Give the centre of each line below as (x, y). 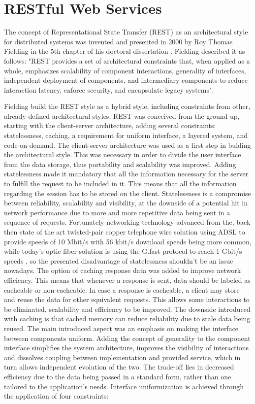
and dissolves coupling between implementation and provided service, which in (122, 357)
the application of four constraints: (56, 396)
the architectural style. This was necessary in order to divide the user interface (123, 154)
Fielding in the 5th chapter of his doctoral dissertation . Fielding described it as (125, 51)
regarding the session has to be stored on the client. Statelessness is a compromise (127, 193)
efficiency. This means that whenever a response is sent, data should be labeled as (127, 280)
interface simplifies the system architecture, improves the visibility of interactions (126, 348)
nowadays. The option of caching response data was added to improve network (123, 270)
